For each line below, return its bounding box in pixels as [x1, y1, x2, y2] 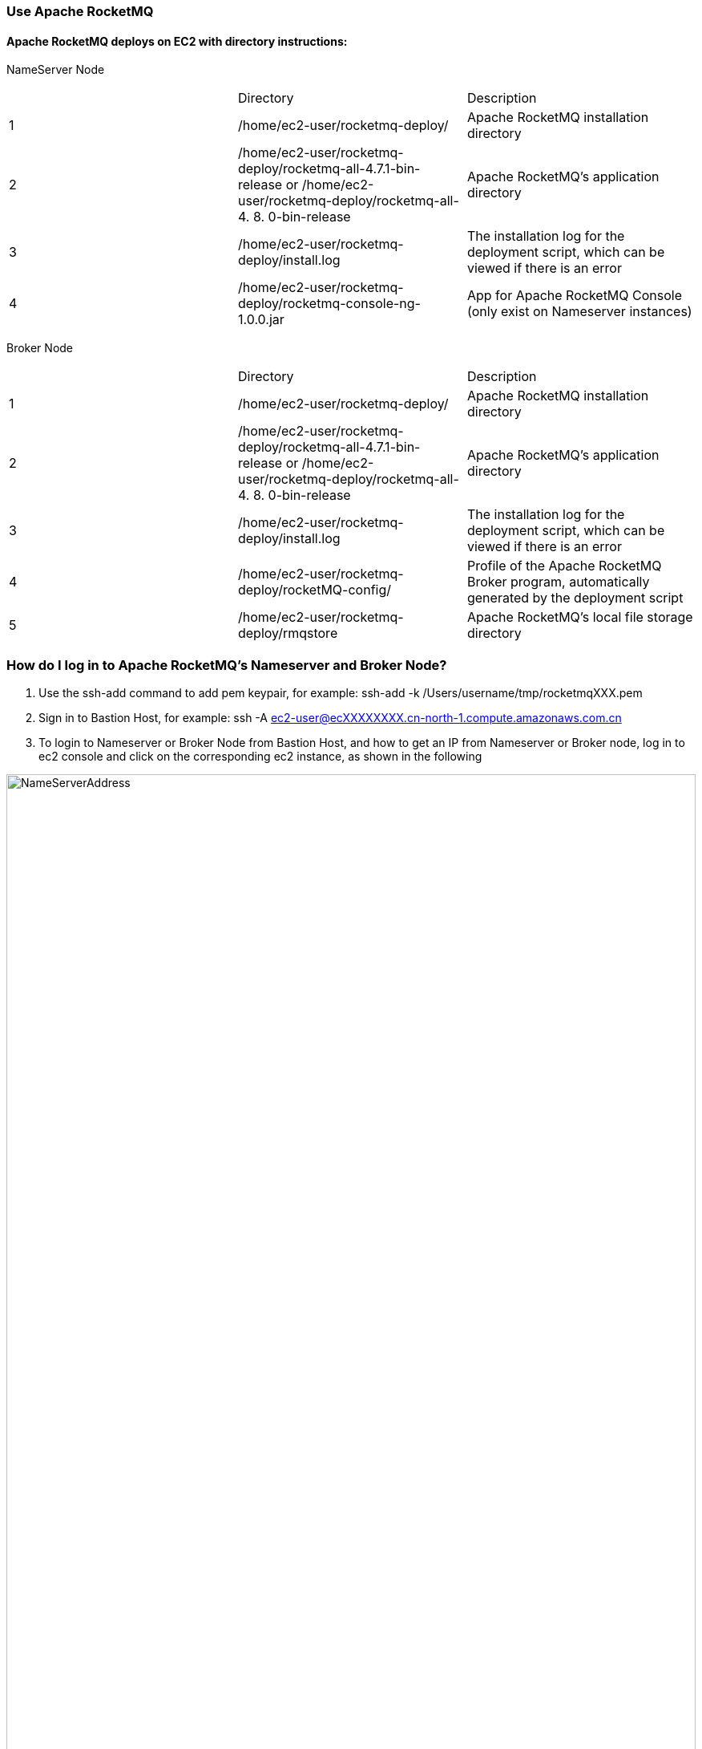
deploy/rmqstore [237, 625, 338, 642]
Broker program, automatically [466, 574, 650, 590]
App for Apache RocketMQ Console [466, 287, 683, 304]
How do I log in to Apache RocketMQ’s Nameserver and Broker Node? [6, 656, 447, 673]
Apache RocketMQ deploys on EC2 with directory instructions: [6, 34, 348, 48]
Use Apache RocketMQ [6, 3, 154, 19]
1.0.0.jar [237, 311, 284, 328]
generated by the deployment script [466, 590, 684, 607]
